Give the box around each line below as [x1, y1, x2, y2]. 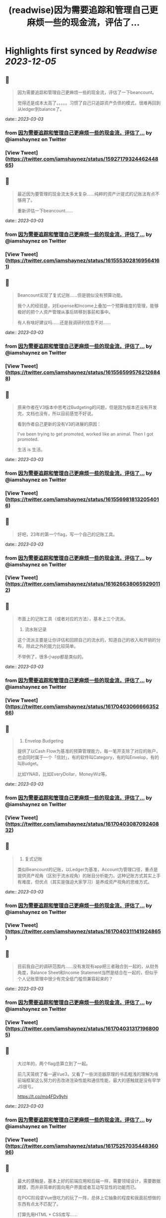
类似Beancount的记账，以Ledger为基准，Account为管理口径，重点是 [17, 866, 158, 872]
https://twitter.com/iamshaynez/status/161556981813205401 [7, 495, 160, 502]
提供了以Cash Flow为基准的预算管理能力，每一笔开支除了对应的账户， [17, 748, 161, 754]
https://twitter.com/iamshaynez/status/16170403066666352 [7, 703, 160, 710]
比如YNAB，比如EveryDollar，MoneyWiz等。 [17, 771, 110, 777]
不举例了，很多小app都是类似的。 [17, 654, 86, 660]
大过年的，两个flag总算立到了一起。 [17, 1060, 91, 1066]
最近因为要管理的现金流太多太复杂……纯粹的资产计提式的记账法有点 [17, 191, 155, 197]
